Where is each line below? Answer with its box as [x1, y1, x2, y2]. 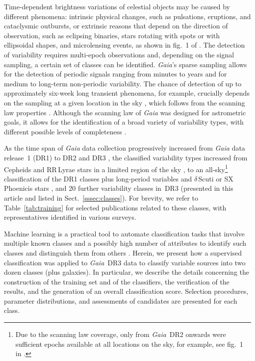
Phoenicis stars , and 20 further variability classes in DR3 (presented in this [4, 183, 233, 193]
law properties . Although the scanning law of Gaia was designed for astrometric [4, 107, 246, 117]
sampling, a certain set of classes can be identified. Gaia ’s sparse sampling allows [4, 59, 247, 69]
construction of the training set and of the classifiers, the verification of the [4, 276, 229, 286]
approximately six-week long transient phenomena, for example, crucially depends [4, 88, 250, 98]
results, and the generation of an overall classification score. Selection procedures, [4, 286, 249, 296]
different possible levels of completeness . [4, 126, 127, 136]
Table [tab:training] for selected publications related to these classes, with [4, 202, 227, 212]
